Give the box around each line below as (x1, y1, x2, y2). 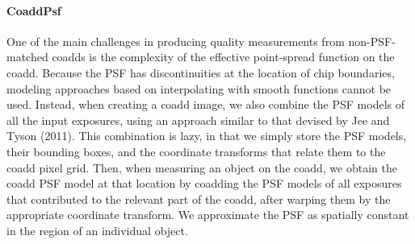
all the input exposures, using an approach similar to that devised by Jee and (6, 111, 390, 128)
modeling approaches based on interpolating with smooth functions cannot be (6, 80, 392, 97)
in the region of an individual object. (6, 221, 188, 238)
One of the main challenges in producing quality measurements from (6, 32, 345, 49)
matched (6, 48, 48, 65)
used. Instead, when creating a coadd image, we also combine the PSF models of (6, 96, 405, 113)
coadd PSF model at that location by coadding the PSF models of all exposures (6, 175, 402, 192)
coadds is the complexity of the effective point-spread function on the (52, 48, 395, 65)
